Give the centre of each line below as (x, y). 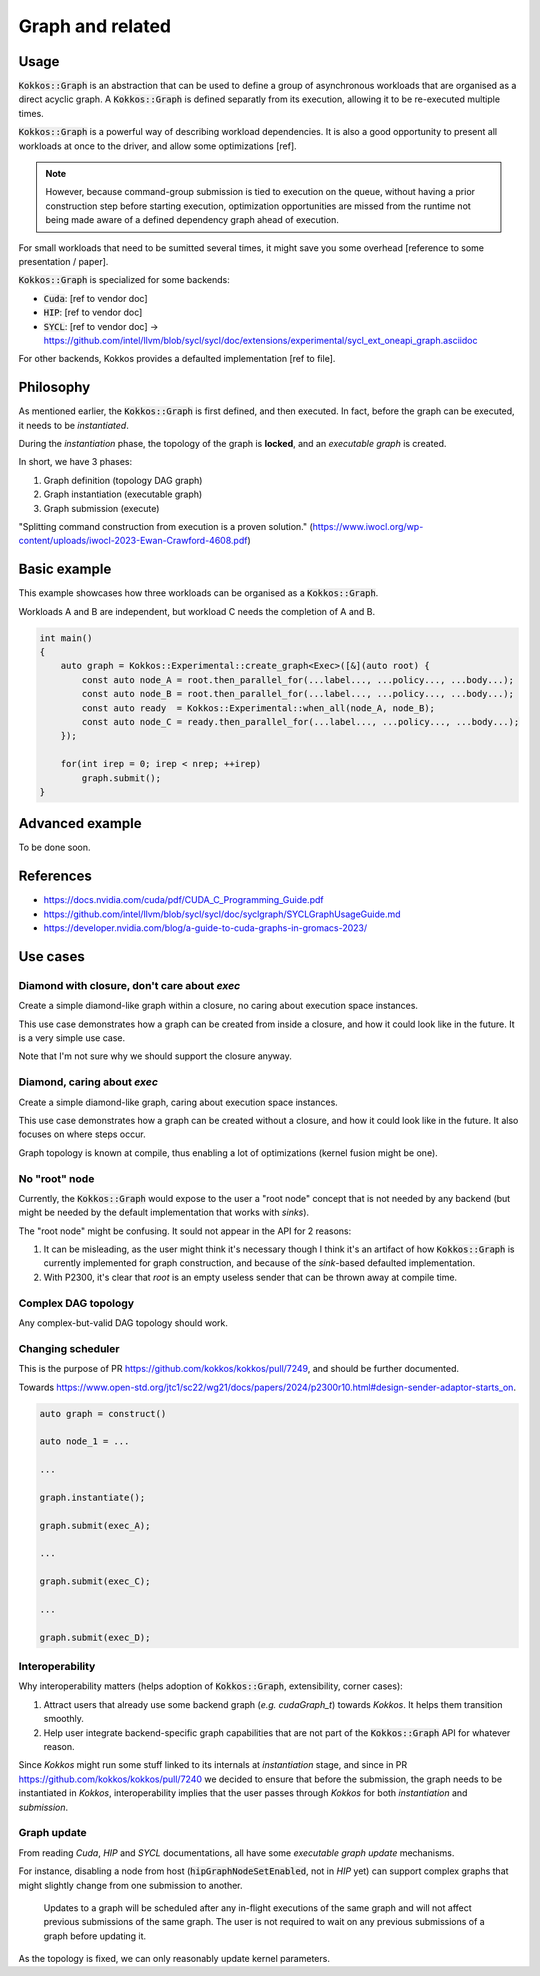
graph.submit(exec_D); (95, 1637)
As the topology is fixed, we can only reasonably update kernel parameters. (174, 1959)
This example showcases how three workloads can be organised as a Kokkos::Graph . (198, 593)
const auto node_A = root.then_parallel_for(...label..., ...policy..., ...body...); (298, 679)
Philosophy (54, 387)
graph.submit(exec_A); (95, 1525)
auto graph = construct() (103, 1413)
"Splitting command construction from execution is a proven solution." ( (166, 526)
